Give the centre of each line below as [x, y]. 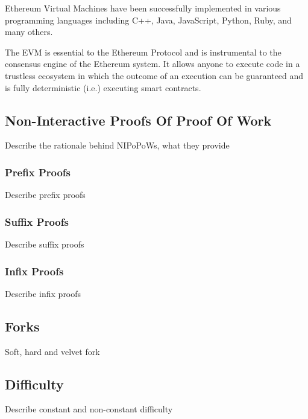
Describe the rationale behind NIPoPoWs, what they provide [117, 145]
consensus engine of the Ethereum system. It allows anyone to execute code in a [152, 64]
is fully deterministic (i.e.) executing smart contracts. [103, 87]
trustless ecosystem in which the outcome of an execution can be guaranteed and [154, 75]
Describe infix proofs [43, 293]
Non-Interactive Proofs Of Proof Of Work [138, 120]
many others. [29, 32]
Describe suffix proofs [45, 244]
